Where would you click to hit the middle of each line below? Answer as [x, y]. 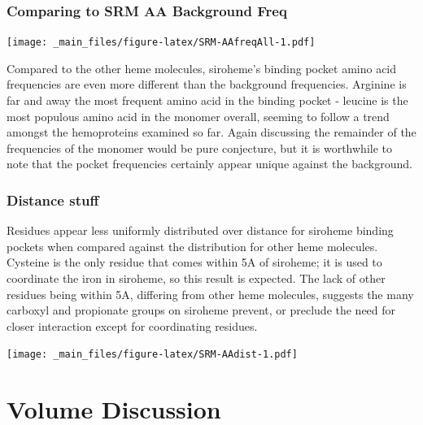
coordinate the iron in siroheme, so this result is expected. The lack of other [196, 278]
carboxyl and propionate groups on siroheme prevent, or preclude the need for [201, 310]
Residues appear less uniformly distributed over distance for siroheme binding [200, 230]
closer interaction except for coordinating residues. [132, 325]
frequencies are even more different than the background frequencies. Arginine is [207, 84]
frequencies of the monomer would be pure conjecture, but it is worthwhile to [200, 147]
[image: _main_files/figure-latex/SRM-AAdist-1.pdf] [152, 355]
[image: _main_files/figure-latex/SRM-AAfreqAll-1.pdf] [161, 43]
